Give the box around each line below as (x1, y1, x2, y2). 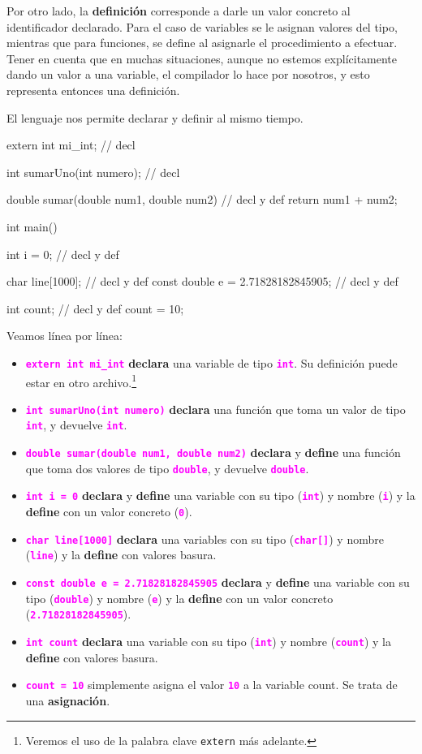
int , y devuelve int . (25, 416, 127, 433)
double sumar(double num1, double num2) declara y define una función (25, 444, 401, 461)
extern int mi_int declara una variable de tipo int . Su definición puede (25, 354, 398, 371)
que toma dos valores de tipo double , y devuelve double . (25, 459, 309, 476)
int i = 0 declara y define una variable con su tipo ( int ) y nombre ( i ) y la (25, 487, 416, 504)
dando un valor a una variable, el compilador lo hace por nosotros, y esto (6, 66, 370, 83)
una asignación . (25, 692, 110, 709)
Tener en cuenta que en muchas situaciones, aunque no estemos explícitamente (6, 50, 398, 67)
